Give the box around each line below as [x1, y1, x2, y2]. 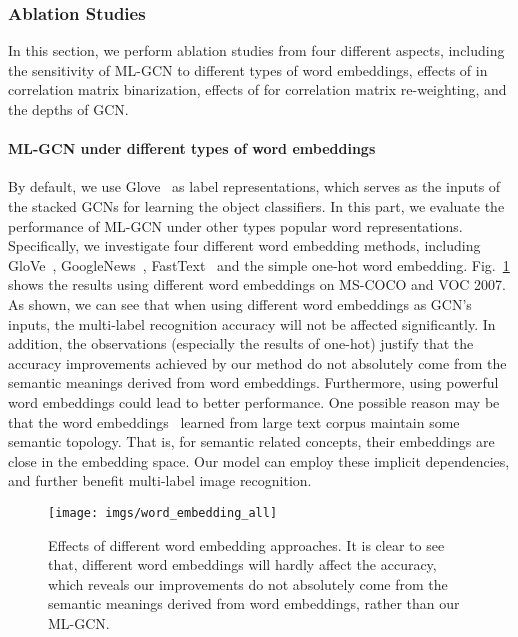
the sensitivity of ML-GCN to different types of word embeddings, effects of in [8, 59, 488, 80]
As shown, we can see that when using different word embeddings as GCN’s [8, 293, 472, 314]
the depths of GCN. [8, 99, 129, 119]
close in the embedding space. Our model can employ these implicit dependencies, [8, 450, 510, 471]
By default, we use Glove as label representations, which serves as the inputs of [8, 176, 501, 197]
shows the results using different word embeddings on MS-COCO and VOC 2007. [8, 274, 506, 295]
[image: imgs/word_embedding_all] [48, 505, 278, 520]
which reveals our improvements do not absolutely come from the [48, 573, 448, 594]
